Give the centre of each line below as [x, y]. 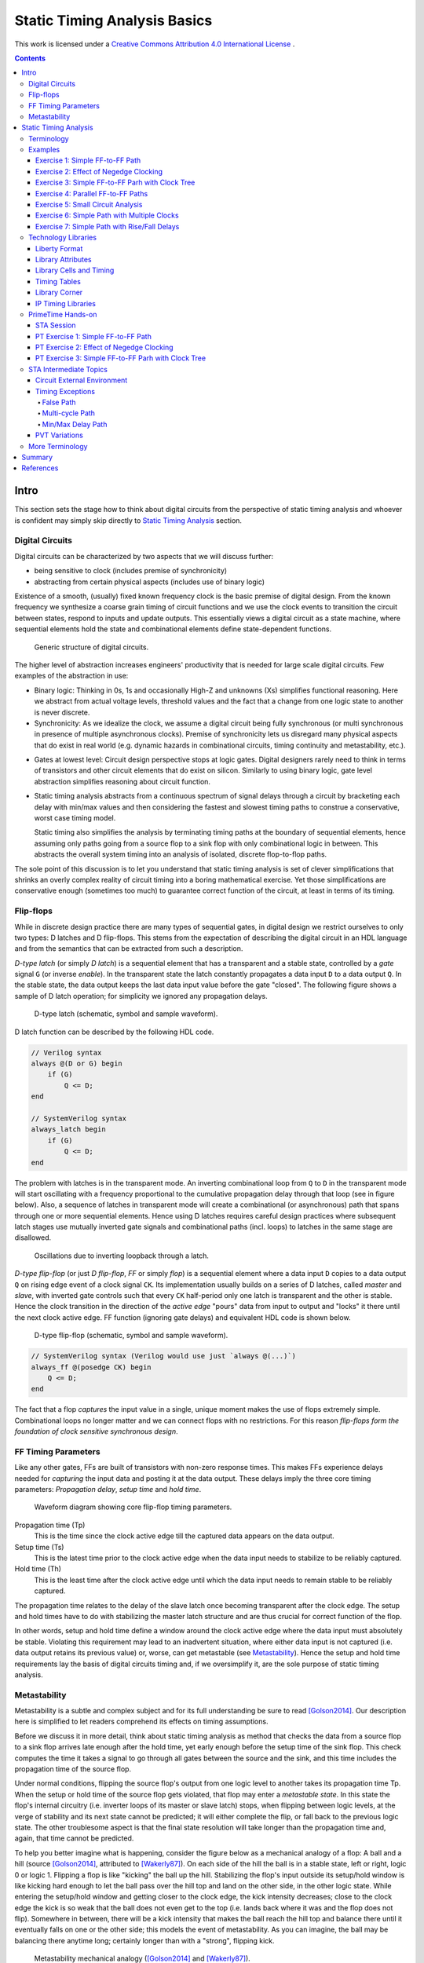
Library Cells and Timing [75, 270]
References [40, 468]
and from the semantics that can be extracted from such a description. [129, 949]
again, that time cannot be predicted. [74, 1838]
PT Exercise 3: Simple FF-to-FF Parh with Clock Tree [121, 358]
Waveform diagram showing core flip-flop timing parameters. [133, 1507]
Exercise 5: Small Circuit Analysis [89, 205]
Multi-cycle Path [69, 413]
